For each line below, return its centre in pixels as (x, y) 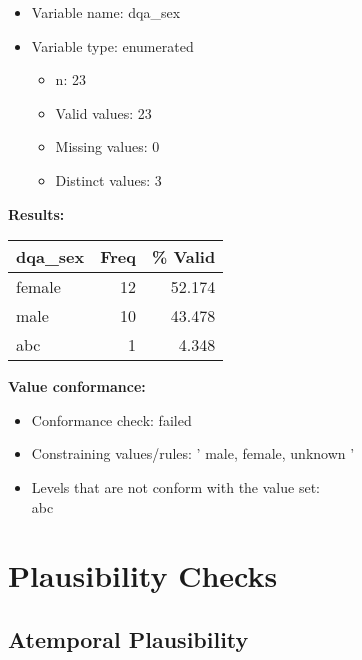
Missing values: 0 (107, 146)
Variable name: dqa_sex (106, 12)
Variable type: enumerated (112, 45)
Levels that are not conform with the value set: (175, 486)
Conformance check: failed (111, 419)
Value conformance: (77, 386)
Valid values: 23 (103, 112)
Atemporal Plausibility (128, 638)
